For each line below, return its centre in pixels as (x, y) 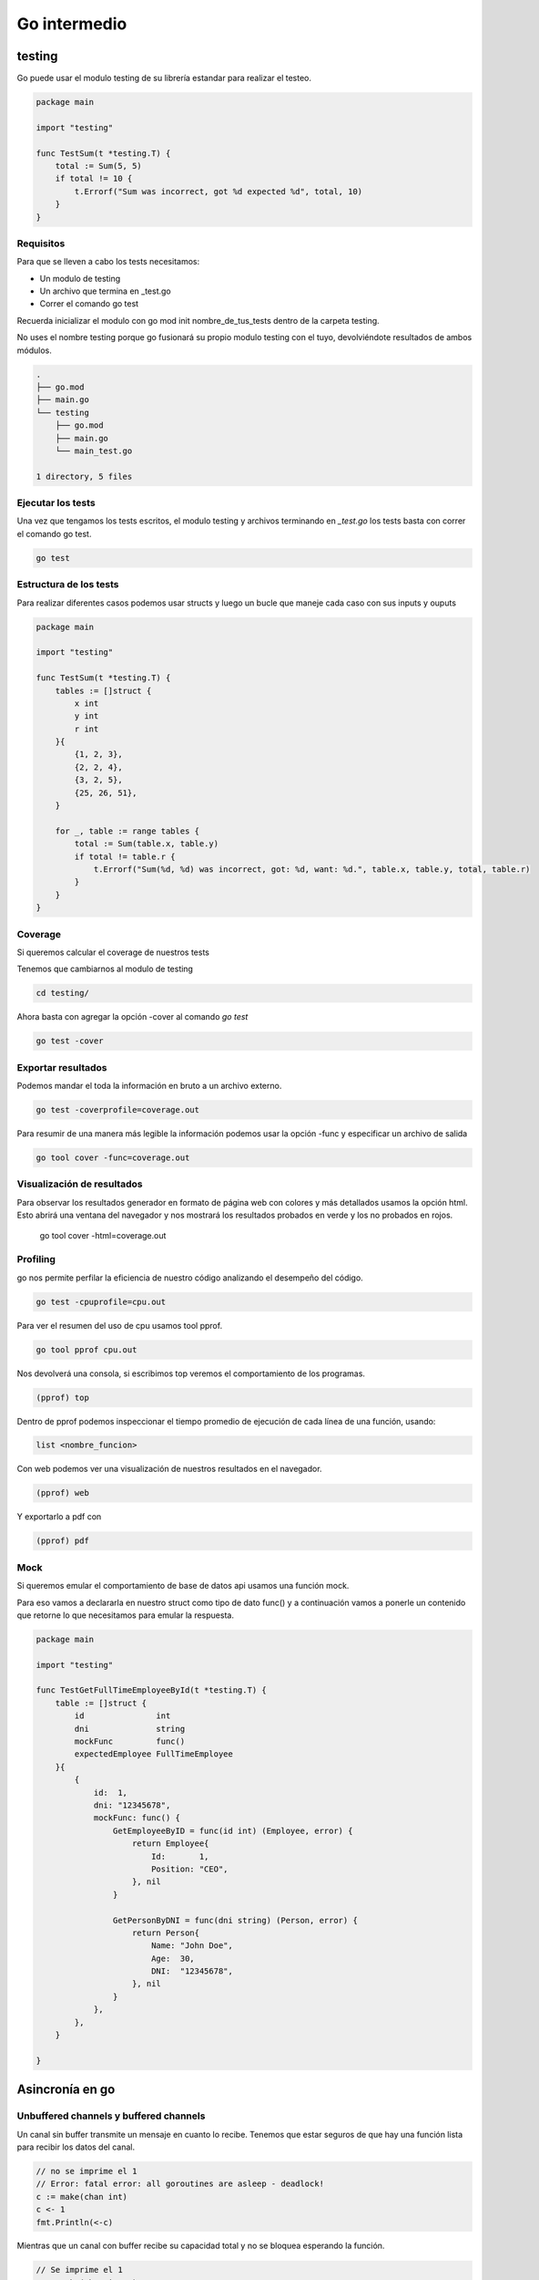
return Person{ (166, 1933)
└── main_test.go (94, 451)
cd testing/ (63, 993)
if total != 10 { (94, 179)
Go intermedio (72, 24)
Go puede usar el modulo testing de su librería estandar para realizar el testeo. (164, 78)
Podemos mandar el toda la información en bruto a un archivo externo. (149, 1085)
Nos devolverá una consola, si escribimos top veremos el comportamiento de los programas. (191, 1373)
